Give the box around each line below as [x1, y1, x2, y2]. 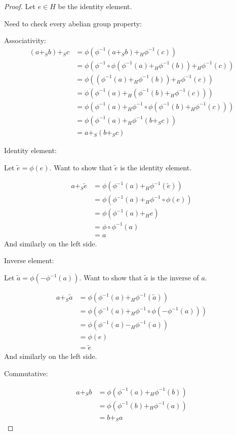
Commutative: [4, 368, 48, 378]
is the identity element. [120, 162, 192, 172]
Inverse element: [4, 255, 54, 266]
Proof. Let [4, 1, 35, 11]
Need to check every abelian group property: [4, 18, 142, 28]
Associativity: [4, 35, 46, 46]
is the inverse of [150, 272, 199, 283]
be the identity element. [58, 1, 132, 11]
